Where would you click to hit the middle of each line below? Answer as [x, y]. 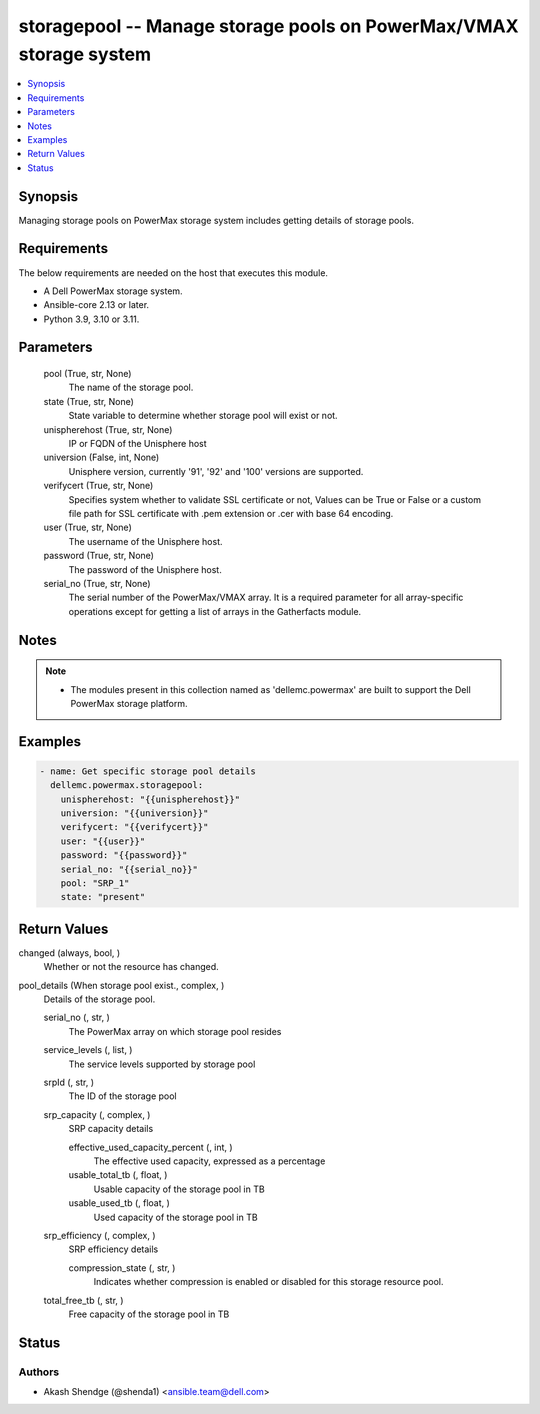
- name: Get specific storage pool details [148, 771]
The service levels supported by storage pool [162, 1064]
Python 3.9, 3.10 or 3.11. [91, 319]
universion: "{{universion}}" [134, 813]
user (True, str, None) [87, 527]
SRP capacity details [111, 1129]
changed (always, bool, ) [69, 952]
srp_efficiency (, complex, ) [99, 1235]
